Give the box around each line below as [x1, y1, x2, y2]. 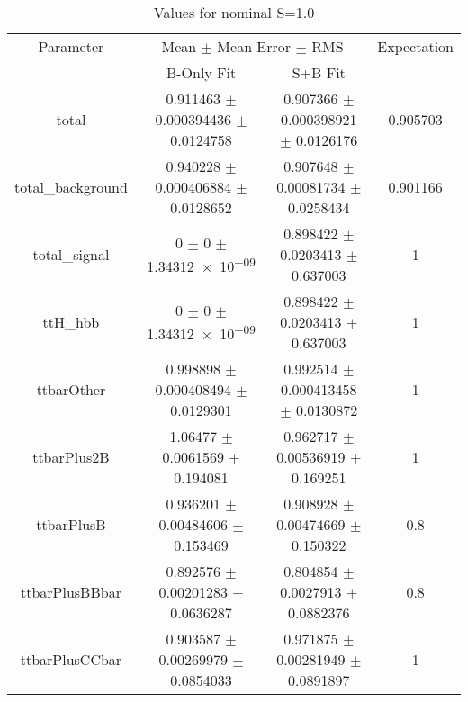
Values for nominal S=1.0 [153, 2, 315, 22]
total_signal [32, 244, 110, 265]
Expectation [377, 36, 454, 57]
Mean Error [217, 36, 292, 57]
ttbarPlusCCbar [20, 649, 122, 670]
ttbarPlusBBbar [20, 581, 121, 602]
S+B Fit [292, 62, 346, 83]
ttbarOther [36, 379, 106, 400]
